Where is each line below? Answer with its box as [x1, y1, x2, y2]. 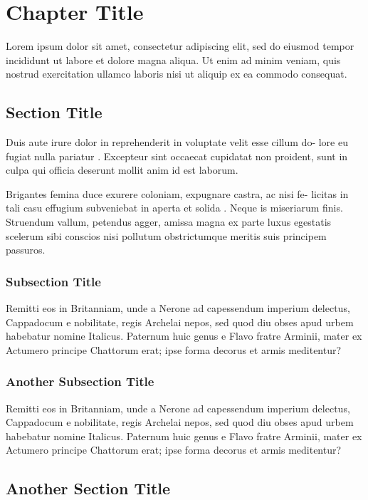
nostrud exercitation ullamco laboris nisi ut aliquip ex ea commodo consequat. [6, 66, 347, 81]
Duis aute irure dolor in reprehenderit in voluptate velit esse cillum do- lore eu [6, 135, 348, 150]
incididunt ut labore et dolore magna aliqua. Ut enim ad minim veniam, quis [6, 52, 341, 67]
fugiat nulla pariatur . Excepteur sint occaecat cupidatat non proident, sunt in [6, 148, 348, 163]
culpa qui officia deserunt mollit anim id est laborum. [6, 162, 238, 177]
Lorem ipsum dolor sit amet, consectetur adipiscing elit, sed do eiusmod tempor [6, 38, 354, 53]
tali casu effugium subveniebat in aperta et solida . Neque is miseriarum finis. [6, 200, 343, 215]
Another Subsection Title [6, 373, 154, 390]
